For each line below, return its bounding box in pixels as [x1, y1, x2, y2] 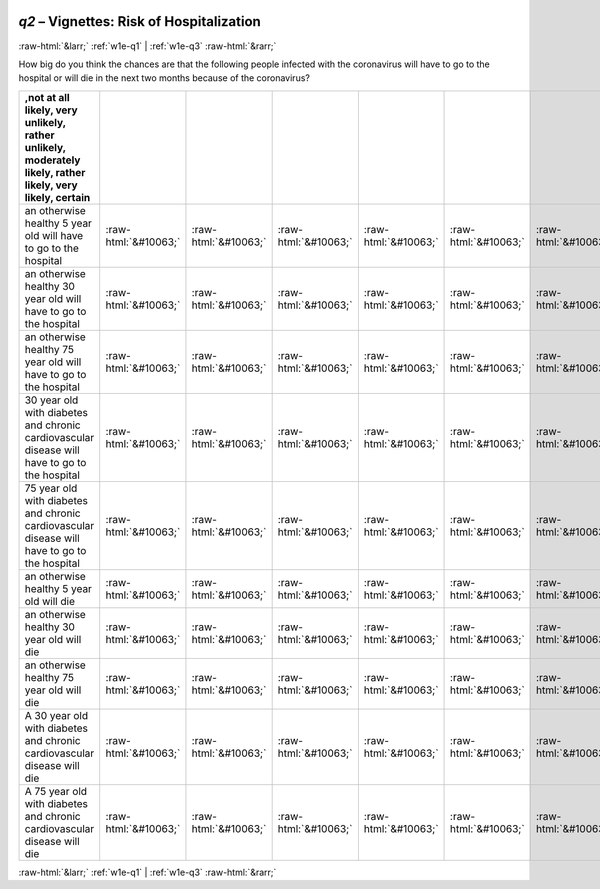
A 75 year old [24, 784, 88, 798]
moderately [24, 153, 81, 167]
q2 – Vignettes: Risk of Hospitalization [18, 13, 262, 30]
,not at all [24, 90, 70, 104]
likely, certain [24, 190, 91, 204]
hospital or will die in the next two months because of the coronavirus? [18, 72, 310, 84]
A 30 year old [24, 708, 89, 722]
